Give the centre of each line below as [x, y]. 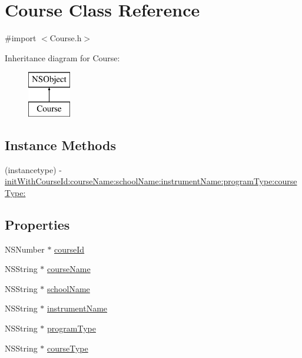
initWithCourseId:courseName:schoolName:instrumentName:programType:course [151, 181]
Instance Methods [60, 145]
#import [21, 38]
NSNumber [25, 249]
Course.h [66, 38]
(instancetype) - [33, 169]
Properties [37, 224]
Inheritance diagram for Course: [62, 57]
